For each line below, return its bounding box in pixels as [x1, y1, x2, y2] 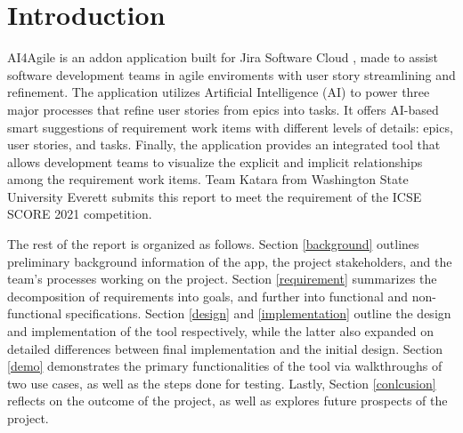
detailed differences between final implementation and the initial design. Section [7, 339, 443, 357]
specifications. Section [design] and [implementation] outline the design [65, 304, 451, 323]
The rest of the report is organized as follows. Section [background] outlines [7, 235, 419, 253]
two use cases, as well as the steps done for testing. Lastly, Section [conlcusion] [7, 373, 436, 392]
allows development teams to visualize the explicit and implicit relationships [7, 152, 423, 171]
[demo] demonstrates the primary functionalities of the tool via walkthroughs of [7, 357, 443, 375]
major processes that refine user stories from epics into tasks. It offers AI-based [7, 100, 439, 118]
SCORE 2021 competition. [7, 204, 152, 223]
